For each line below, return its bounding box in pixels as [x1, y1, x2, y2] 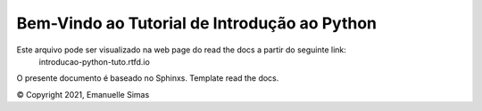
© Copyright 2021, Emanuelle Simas [16, 89, 150, 99]
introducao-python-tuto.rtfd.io [38, 56, 151, 67]
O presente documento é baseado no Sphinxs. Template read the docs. [16, 73, 279, 83]
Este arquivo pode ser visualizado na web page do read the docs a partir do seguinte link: [16, 44, 347, 55]
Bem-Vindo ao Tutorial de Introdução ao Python [16, 13, 378, 33]
